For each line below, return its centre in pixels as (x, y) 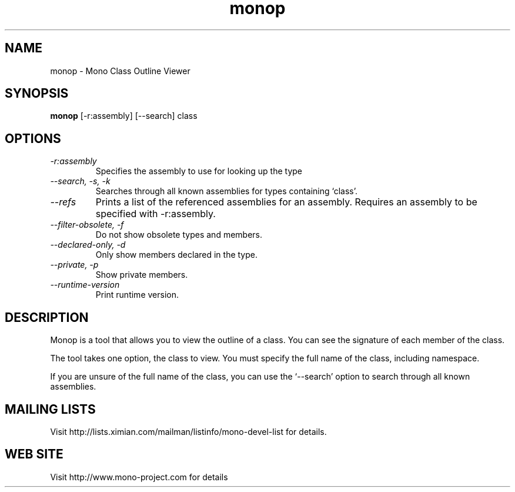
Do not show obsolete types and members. (179, 235)
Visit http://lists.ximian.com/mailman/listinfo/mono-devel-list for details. (188, 431)
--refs (63, 202)
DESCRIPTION (47, 317)
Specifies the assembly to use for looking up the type (199, 171)
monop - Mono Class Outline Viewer (120, 71)
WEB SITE (34, 454)
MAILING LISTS (50, 409)
